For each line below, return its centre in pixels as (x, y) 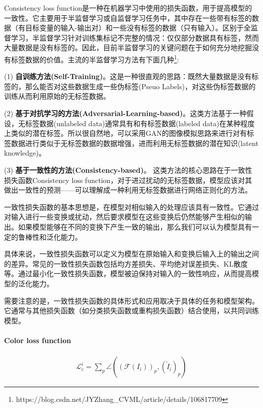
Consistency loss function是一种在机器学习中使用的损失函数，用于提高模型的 (128, 8)
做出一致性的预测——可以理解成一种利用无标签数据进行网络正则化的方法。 (128, 190)
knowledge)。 (25, 153)
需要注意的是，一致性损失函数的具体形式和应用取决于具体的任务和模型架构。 (131, 300)
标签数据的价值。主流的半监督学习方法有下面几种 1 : (95, 58)
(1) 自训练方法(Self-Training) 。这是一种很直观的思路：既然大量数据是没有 (128, 76)
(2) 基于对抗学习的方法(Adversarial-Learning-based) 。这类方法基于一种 (125, 113)
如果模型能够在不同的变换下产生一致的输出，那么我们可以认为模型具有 (135, 226)
